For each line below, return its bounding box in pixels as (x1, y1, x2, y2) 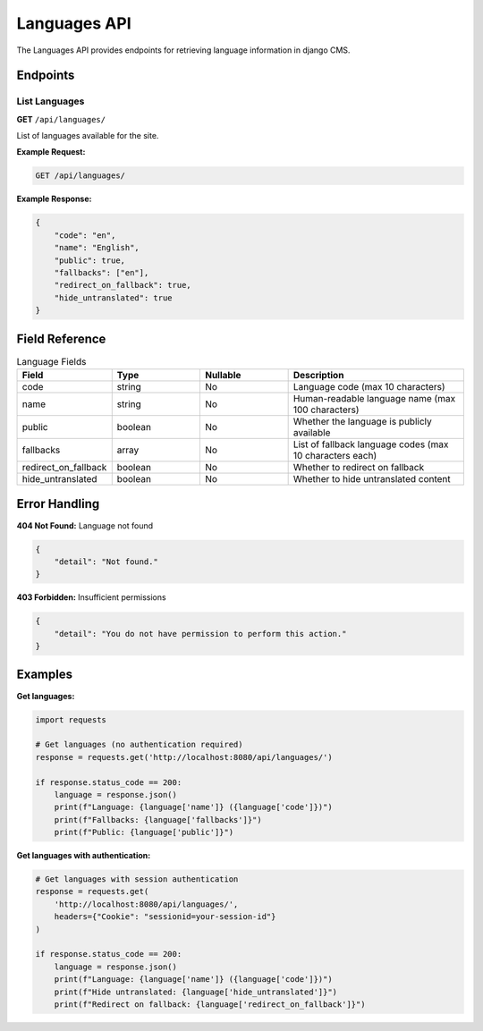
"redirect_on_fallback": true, (54, 280, 191, 291)
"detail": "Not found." (54, 556, 158, 567)
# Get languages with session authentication (35, 875, 239, 884)
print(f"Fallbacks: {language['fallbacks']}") (54, 815, 263, 824)
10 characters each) (292, 450, 377, 462)
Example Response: (16, 193, 92, 205)
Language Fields (16, 355, 87, 368)
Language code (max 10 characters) (292, 381, 446, 393)
